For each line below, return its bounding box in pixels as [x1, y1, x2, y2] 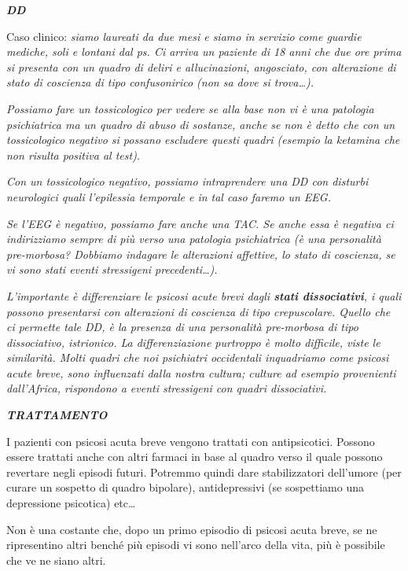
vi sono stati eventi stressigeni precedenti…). [6, 261, 218, 278]
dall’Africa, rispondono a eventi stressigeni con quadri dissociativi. [6, 380, 327, 396]
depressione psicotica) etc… [6, 495, 136, 511]
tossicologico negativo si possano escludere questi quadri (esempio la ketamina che [6, 131, 400, 148]
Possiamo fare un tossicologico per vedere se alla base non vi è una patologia [6, 100, 374, 116]
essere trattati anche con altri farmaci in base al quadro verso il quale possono [6, 448, 383, 465]
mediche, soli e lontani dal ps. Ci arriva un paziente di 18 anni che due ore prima [6, 43, 402, 60]
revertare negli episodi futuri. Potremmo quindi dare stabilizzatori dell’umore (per [6, 463, 402, 480]
